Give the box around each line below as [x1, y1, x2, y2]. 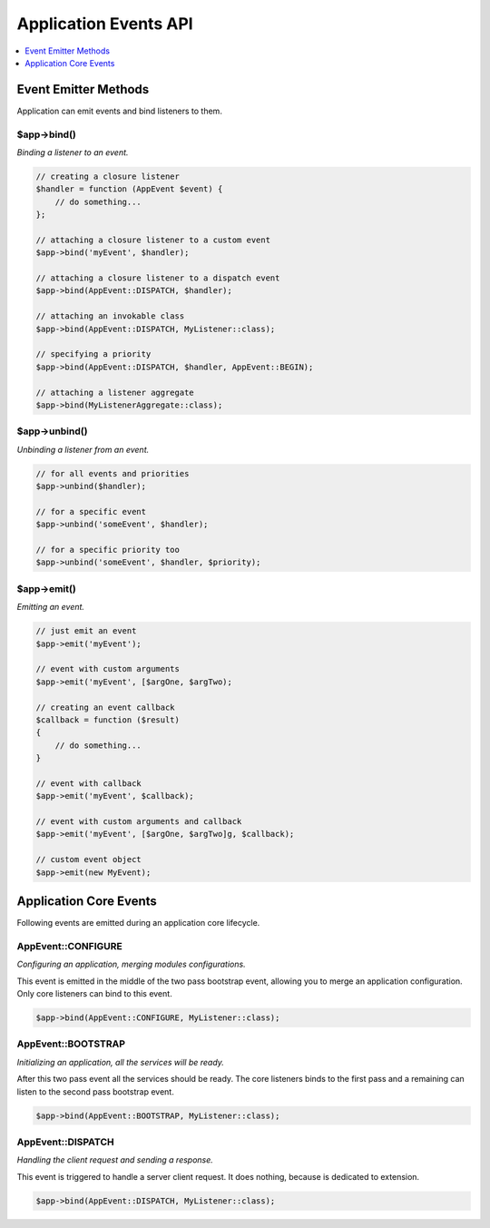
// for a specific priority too [35, 545, 181, 555]
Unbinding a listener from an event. [16, 444, 150, 455]
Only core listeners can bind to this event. [16, 988, 172, 999]
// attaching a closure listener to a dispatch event [35, 273, 280, 283]
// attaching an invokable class [35, 311, 185, 321]
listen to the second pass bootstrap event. [16, 1086, 174, 1097]
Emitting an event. [16, 602, 85, 613]
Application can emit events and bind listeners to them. [16, 105, 222, 116]
